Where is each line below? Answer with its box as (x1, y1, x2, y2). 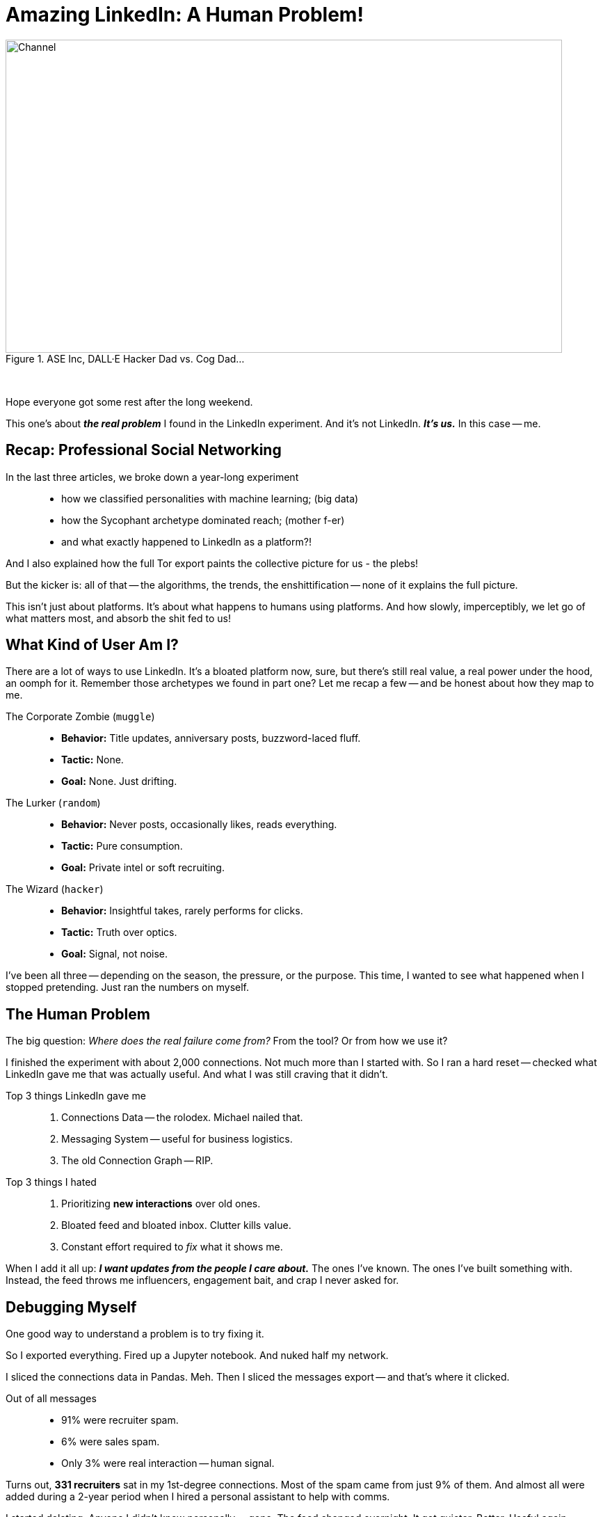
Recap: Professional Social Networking (6, 441, 282, 459)
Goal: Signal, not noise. (61, 948, 168, 960)
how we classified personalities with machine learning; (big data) (61, 492, 359, 505)
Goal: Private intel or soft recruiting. (61, 861, 225, 874)
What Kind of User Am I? (6, 636, 179, 654)
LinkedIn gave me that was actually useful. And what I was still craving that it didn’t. (6, 1068, 388, 1081)
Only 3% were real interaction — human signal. (61, 1457, 275, 1470)
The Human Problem (6, 1005, 150, 1023)
